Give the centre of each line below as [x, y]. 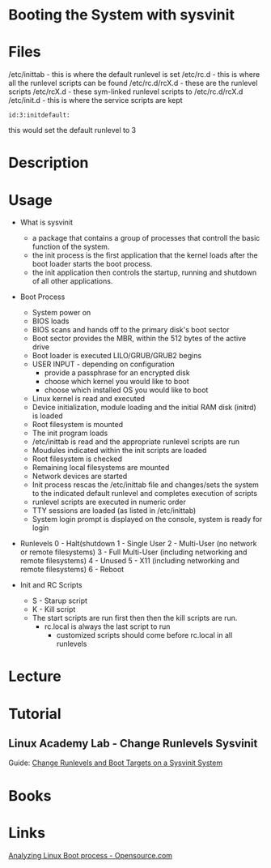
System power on [61, 313]
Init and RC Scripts [51, 585]
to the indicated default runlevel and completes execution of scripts [144, 494]
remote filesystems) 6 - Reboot [72, 570]
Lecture [35, 676]
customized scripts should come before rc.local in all [144, 635]
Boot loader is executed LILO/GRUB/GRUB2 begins [117, 356]
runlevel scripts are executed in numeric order [109, 502]
